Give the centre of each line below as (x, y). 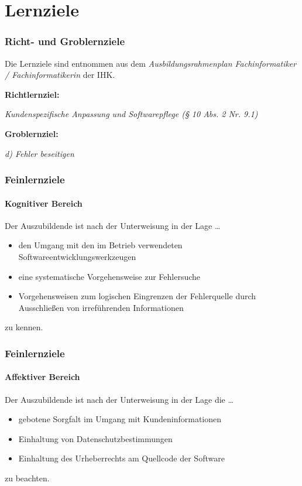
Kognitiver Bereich (44, 203)
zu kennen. (24, 327)
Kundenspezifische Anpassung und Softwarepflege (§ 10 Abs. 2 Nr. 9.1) (131, 114)
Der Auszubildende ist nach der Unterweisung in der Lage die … (119, 399)
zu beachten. (27, 478)
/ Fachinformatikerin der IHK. (60, 75)
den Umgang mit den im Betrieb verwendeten (100, 245)
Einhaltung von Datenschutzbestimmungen (95, 438)
